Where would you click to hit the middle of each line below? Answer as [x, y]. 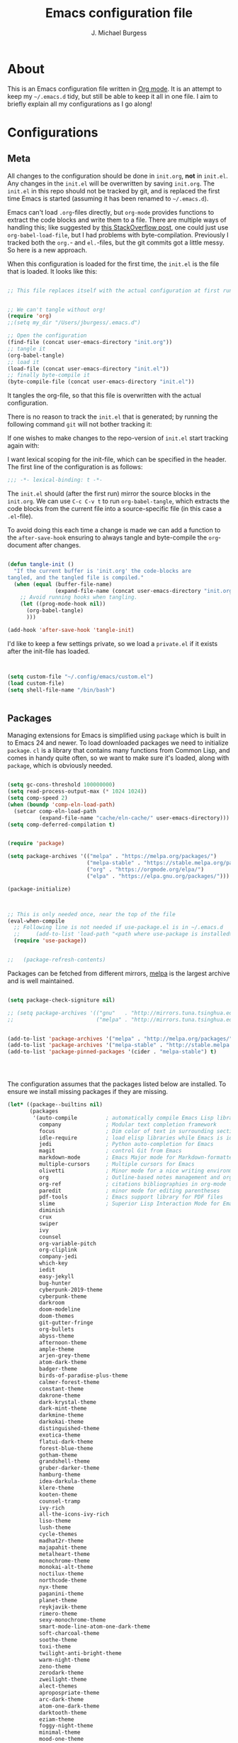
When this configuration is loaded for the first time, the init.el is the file [113, 264]
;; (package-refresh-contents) [57, 960]
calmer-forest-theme [69, 1382]
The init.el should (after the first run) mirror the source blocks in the [109, 494]
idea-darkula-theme [68, 1481]
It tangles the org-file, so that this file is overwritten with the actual [104, 395]
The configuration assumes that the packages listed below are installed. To [117, 1084]
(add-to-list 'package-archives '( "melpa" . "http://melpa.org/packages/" [120, 1039]
